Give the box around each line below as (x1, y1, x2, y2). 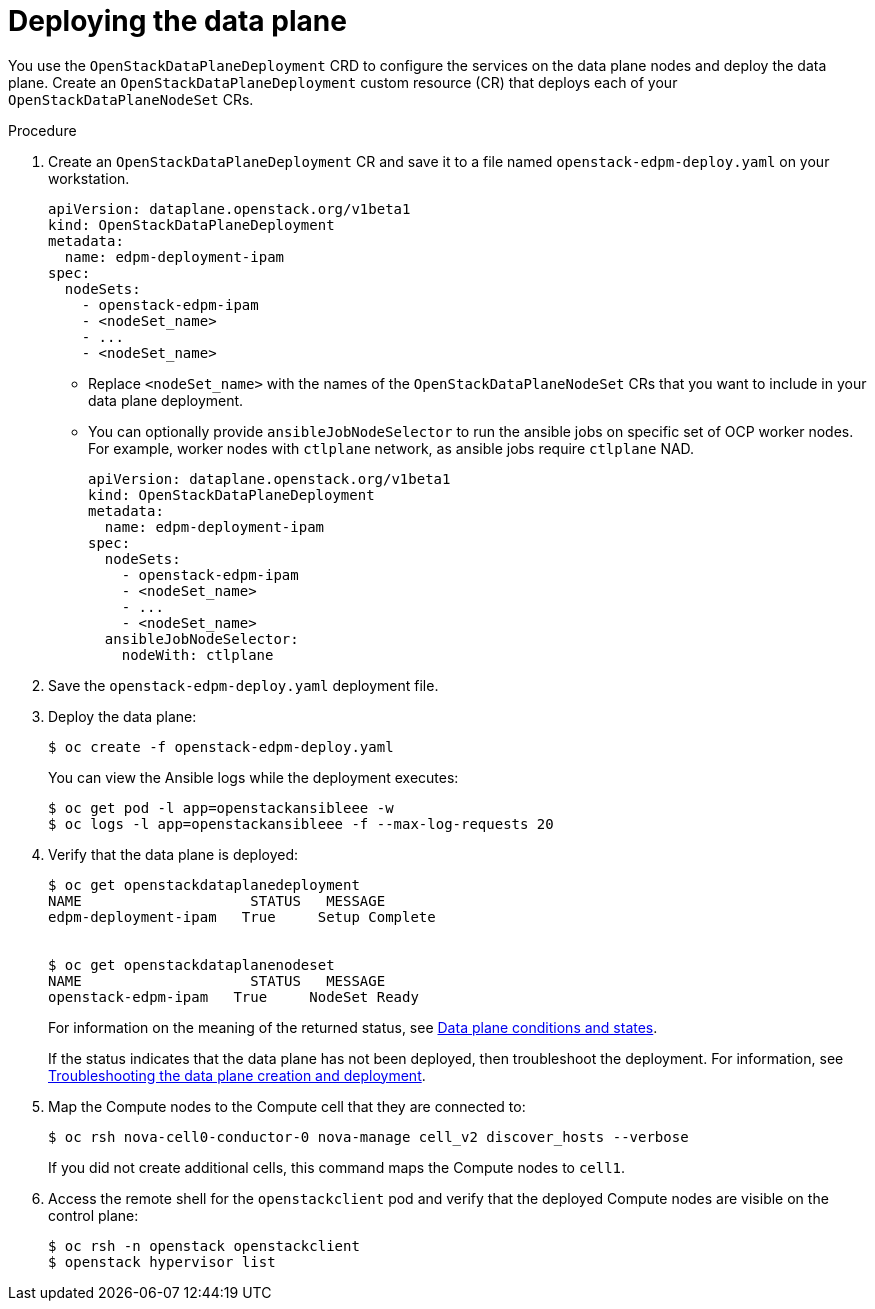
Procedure (8, 121, 77, 139)
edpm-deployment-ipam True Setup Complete (48, 908, 436, 925)
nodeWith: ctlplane (121, 646, 274, 663)
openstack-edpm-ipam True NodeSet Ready (48, 988, 419, 1005)
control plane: (48, 1206, 139, 1224)
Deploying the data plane (8, 4, 347, 38)
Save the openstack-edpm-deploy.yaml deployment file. (48, 676, 439, 694)
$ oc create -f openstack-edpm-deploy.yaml (48, 738, 394, 755)
